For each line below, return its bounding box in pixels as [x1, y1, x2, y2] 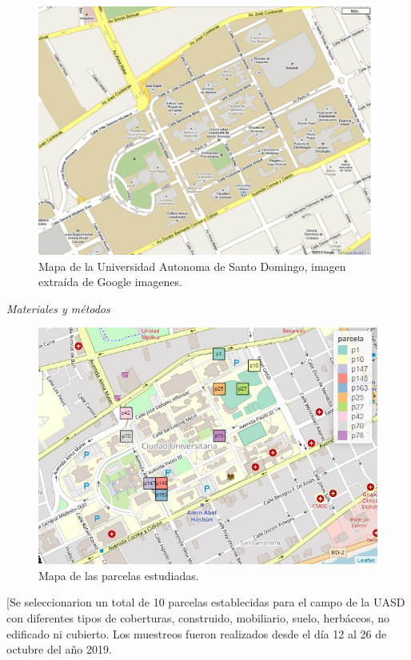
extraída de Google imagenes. [38, 273, 182, 290]
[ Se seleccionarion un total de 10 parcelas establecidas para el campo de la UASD [6, 594, 405, 610]
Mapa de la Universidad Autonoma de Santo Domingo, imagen [38, 257, 346, 274]
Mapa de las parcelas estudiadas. [38, 567, 199, 583]
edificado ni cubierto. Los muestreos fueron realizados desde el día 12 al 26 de [6, 625, 387, 642]
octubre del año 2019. [6, 641, 112, 658]
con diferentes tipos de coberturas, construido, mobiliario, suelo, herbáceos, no [6, 609, 390, 626]
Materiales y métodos [6, 300, 110, 316]
